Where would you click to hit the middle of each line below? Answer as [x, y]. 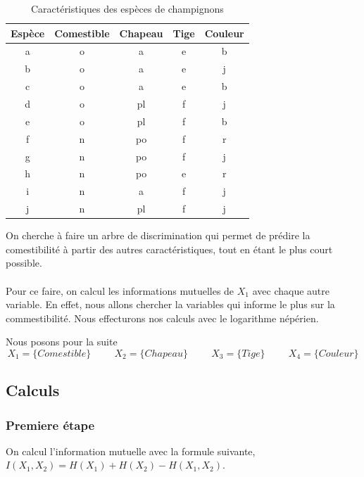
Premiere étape [50, 425]
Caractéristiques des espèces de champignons [127, 8]
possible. [24, 263]
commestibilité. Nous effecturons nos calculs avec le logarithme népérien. [162, 318]
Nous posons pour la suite [62, 342]
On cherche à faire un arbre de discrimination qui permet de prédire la [158, 235]
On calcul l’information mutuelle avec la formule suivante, [131, 451]
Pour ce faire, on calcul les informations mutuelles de [120, 290]
